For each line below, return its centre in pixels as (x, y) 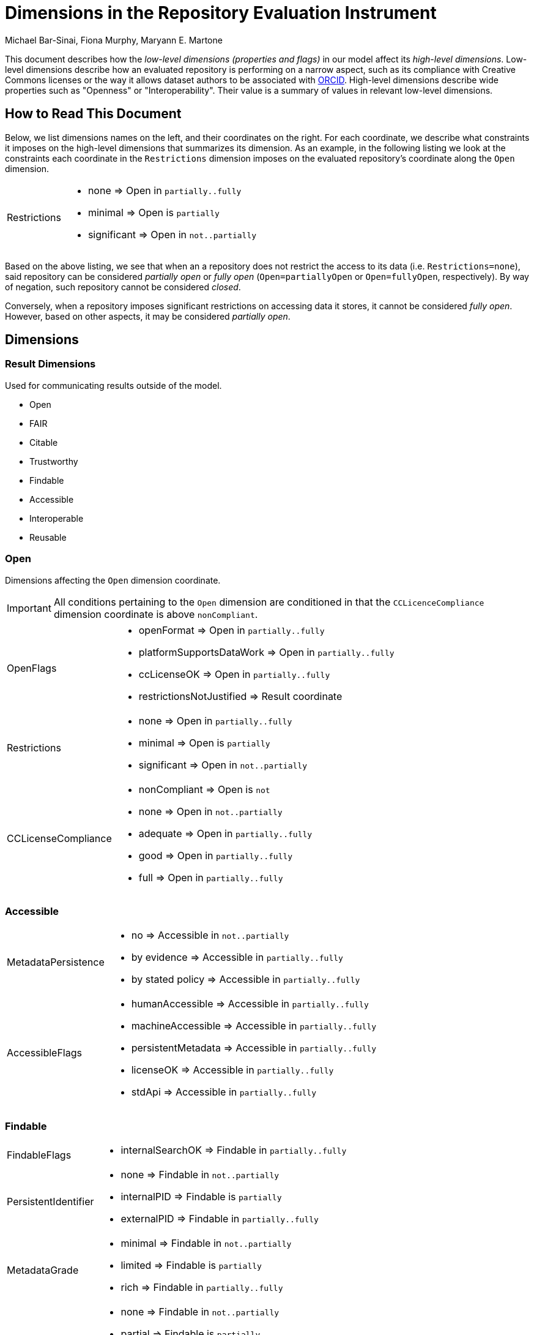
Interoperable (57, 518)
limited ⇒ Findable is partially (191, 1265)
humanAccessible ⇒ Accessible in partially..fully (250, 1004)
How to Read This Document (93, 114)
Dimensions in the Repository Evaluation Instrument (221, 13)
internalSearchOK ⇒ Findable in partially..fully (234, 1150)
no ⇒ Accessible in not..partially (210, 935)
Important (29, 608)
